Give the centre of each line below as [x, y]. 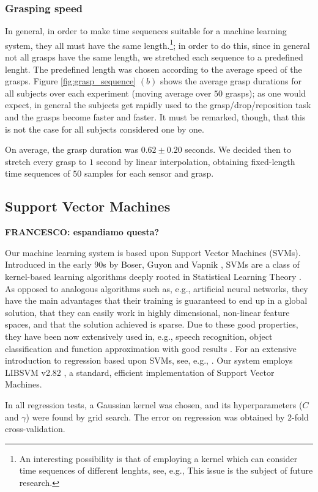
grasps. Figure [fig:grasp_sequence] [71, 81]
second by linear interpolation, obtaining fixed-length [196, 161]
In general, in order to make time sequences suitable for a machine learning [146, 31]
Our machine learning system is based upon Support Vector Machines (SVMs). [153, 252]
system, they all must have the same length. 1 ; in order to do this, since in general [157, 44]
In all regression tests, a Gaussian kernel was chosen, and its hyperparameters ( [154, 404]
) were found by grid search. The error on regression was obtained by [155, 417]
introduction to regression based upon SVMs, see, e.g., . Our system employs [149, 360]
